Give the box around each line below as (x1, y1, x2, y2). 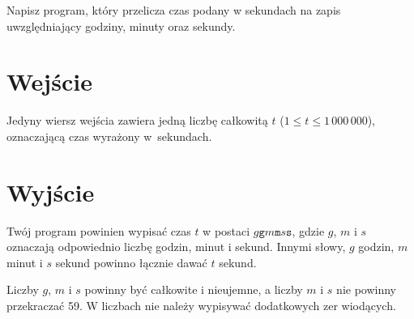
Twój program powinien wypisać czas (6, 222, 191, 239)
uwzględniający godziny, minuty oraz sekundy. (6, 17, 236, 34)
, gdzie (292, 222, 325, 239)
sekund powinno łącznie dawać (55, 253, 207, 270)
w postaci (203, 222, 250, 239)
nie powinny (336, 281, 397, 298)
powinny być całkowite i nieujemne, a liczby (84, 281, 303, 298)
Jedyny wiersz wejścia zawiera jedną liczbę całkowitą (6, 112, 268, 129)
